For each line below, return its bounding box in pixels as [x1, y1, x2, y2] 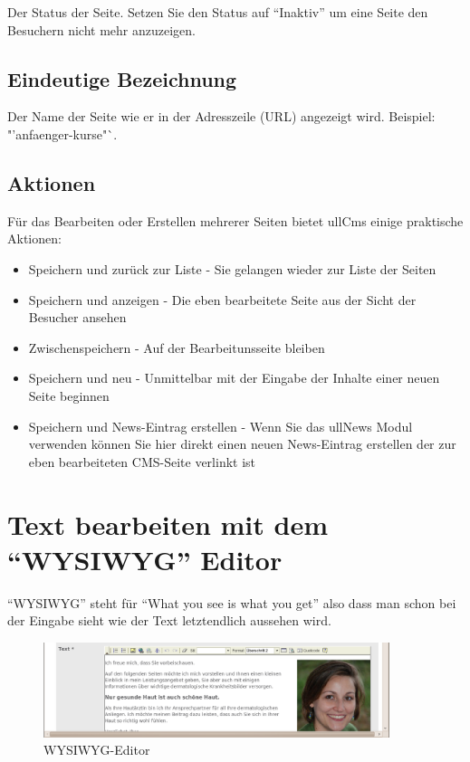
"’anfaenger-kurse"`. [7, 124, 118, 143]
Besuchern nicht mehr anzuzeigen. [7, 20, 196, 39]
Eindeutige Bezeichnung [7, 64, 237, 92]
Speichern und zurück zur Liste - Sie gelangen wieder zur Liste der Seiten [28, 259, 436, 278]
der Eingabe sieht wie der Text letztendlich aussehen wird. [7, 611, 331, 630]
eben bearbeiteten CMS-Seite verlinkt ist [28, 452, 256, 471]
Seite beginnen [28, 386, 110, 405]
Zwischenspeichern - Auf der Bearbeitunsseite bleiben [28, 338, 325, 357]
